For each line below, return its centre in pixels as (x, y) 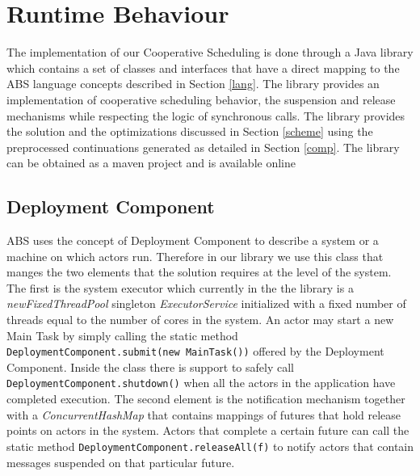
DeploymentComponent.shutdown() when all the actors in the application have (201, 383)
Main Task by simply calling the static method (122, 335)
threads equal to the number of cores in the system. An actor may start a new (200, 320)
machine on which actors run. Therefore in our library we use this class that (195, 256)
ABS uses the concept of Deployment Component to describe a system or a (193, 240)
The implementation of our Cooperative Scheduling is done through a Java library (210, 52)
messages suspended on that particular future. (121, 462)
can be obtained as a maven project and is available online (151, 163)
